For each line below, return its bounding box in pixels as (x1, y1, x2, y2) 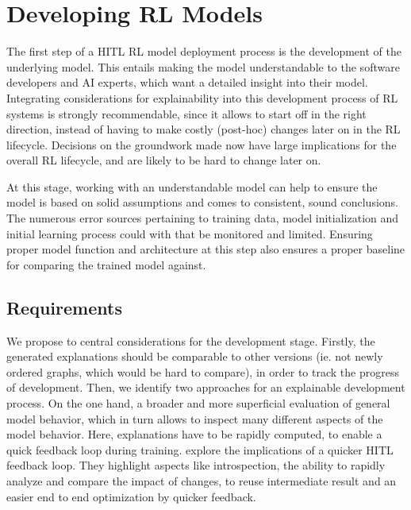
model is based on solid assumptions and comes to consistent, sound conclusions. (6, 194, 399, 211)
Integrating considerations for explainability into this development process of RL (6, 89, 398, 106)
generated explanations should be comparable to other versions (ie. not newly (6, 348, 383, 365)
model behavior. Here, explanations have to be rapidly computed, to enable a (6, 426, 382, 442)
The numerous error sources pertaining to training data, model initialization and (6, 210, 399, 226)
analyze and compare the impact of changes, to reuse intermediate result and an (6, 472, 397, 489)
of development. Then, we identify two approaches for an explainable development (6, 379, 405, 396)
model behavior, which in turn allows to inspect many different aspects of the (6, 410, 383, 427)
